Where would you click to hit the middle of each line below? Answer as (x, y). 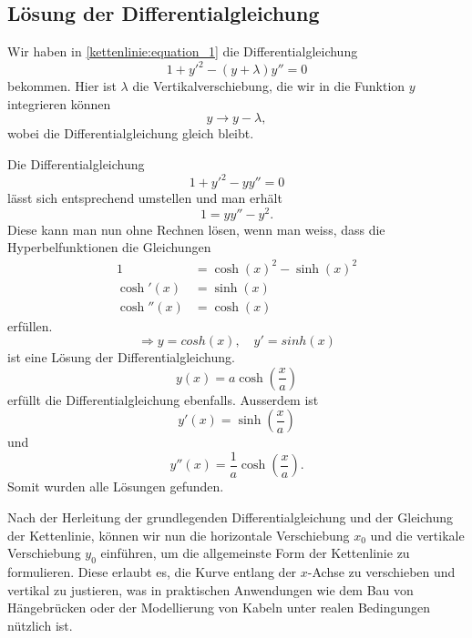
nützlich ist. (40, 625)
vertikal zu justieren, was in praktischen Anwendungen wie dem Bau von (210, 589)
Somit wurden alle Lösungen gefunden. (116, 486)
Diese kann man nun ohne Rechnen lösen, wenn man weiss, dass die (196, 229)
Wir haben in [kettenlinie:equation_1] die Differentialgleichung (183, 51)
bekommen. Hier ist (62, 86)
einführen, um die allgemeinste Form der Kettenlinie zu (255, 553)
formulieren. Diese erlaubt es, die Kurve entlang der (152, 572)
